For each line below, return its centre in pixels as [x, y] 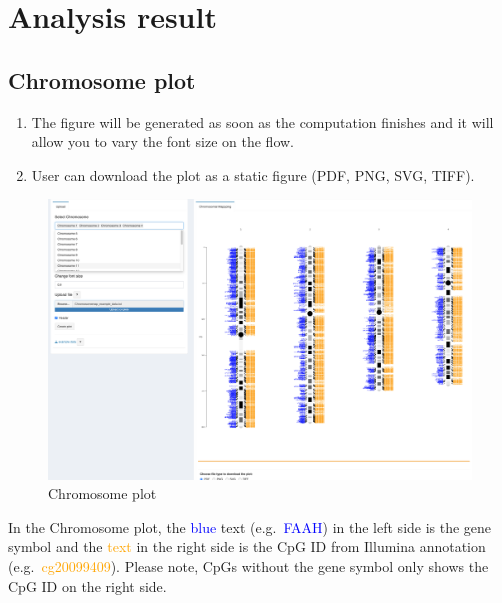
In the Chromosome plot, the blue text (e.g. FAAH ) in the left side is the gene [250, 526]
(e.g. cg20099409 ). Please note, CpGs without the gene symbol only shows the [248, 566]
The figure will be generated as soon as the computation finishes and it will [262, 121]
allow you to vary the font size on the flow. [163, 141]
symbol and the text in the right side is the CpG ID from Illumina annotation [247, 546]
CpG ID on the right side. [87, 585]
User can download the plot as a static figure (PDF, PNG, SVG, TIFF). [253, 174]
